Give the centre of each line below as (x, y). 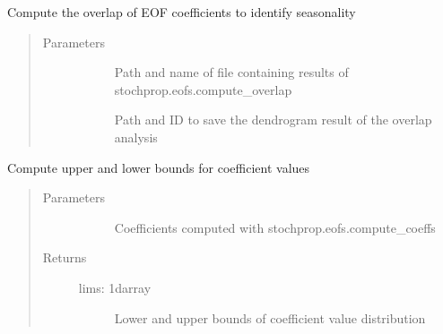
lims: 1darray (115, 287)
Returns (65, 257)
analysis (136, 137)
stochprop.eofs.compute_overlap (203, 89)
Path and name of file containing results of (231, 72)
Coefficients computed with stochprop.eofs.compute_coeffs (275, 227)
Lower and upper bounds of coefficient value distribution (270, 317)
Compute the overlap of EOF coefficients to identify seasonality (182, 12)
